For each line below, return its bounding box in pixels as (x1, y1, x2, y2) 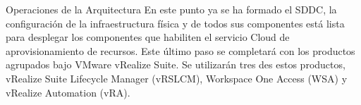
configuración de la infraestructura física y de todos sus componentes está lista (6, 16, 345, 30)
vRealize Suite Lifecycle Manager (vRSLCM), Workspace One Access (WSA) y (6, 70, 348, 85)
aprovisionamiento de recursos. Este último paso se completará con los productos (6, 43, 355, 58)
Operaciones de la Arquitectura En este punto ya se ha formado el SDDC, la (6, 2, 337, 16)
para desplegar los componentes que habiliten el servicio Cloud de (6, 30, 290, 44)
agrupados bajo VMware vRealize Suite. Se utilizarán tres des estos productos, (6, 57, 345, 72)
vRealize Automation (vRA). (6, 85, 130, 99)
